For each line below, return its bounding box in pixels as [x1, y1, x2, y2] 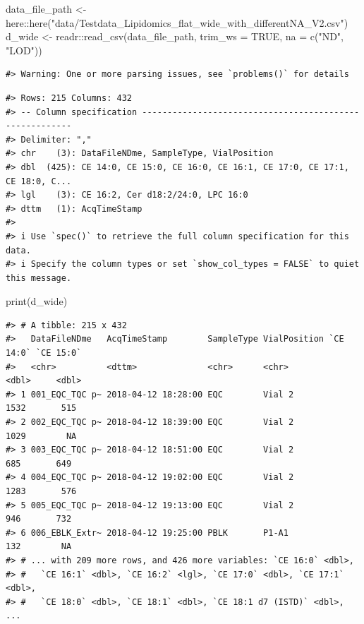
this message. [6, 272, 72, 283]
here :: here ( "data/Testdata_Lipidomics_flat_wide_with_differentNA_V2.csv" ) [6, 15, 348, 30]
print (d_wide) [6, 294, 68, 308]
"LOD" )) [6, 42, 42, 57]
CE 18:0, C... [6, 176, 72, 186]
